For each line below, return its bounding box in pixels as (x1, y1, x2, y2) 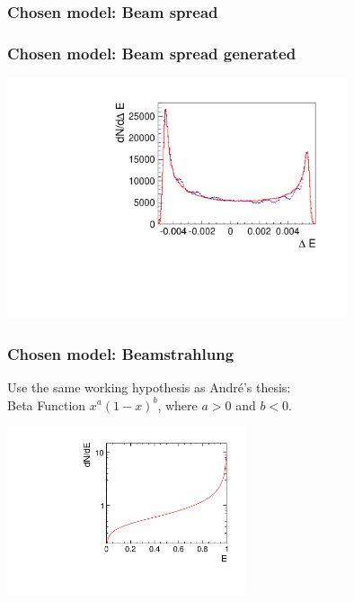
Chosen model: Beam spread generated (7, 41, 296, 64)
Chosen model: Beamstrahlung (7, 342, 235, 364)
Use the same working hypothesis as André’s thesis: (7, 377, 291, 396)
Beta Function (7, 395, 86, 414)
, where (157, 395, 198, 414)
